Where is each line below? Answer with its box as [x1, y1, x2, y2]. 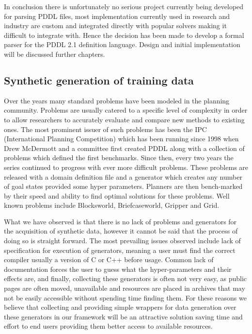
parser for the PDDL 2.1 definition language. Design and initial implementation [4, 39, 240, 50]
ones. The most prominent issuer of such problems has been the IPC [4, 124, 207, 134]
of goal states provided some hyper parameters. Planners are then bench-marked [4, 181, 243, 191]
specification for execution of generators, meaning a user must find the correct [4, 245, 236, 255]
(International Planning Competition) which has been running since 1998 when [4, 134, 239, 144]
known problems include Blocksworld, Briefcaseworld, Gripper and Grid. [4, 200, 220, 210]
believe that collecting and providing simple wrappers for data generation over [4, 302, 236, 312]
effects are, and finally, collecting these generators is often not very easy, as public [4, 273, 247, 284]
